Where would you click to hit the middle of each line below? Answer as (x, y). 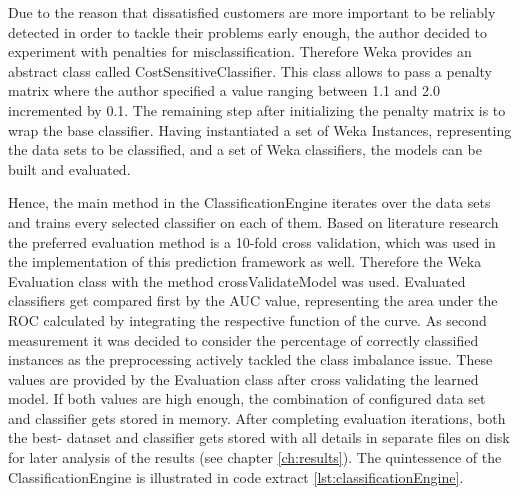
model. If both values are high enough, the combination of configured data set (247, 398)
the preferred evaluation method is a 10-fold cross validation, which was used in (252, 241)
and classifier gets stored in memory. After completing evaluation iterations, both (257, 417)
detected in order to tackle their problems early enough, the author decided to (248, 31)
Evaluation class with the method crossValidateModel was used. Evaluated (237, 280)
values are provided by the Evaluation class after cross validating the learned (243, 378)
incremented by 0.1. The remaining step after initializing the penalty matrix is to (257, 109)
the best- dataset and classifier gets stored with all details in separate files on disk (259, 437)
